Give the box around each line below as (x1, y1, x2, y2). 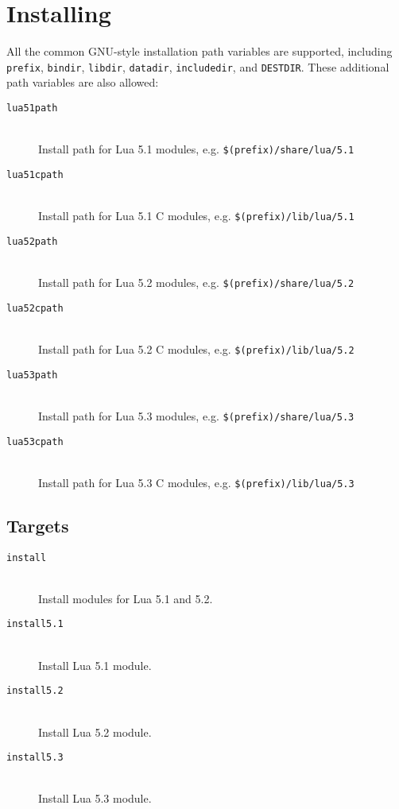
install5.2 (6, 685, 64, 697)
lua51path (6, 102, 58, 114)
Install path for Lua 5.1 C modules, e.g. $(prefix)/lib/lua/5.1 (38, 207, 354, 224)
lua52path (6, 235, 58, 247)
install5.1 (6, 618, 64, 630)
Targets (6, 513, 69, 537)
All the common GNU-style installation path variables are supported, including (6, 43, 393, 60)
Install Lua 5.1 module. (38, 656, 152, 673)
